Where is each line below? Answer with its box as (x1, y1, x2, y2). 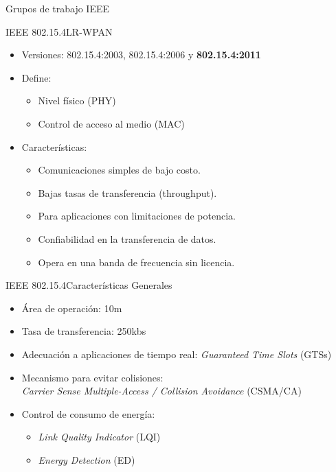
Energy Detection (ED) (38, 452, 135, 467)
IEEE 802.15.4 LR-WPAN (5, 24, 113, 38)
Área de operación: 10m (21, 300, 122, 315)
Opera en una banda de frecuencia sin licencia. (38, 255, 235, 269)
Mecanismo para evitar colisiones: (21, 370, 164, 384)
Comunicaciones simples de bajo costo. (38, 163, 201, 177)
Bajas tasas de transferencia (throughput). (38, 185, 217, 200)
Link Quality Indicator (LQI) (38, 429, 161, 444)
